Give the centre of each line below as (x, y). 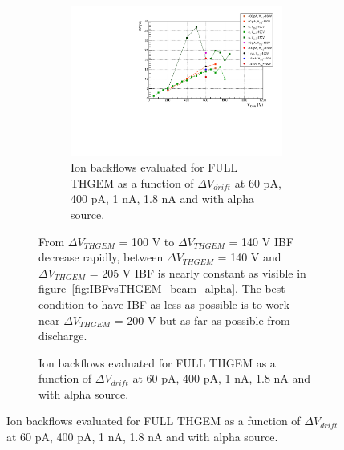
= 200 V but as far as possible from (202, 320)
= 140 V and (249, 257)
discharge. (63, 336)
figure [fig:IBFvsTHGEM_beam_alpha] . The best (162, 288)
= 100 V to (147, 241)
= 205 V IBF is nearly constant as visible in (198, 272)
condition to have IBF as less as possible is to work (164, 304)
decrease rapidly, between (101, 257)
